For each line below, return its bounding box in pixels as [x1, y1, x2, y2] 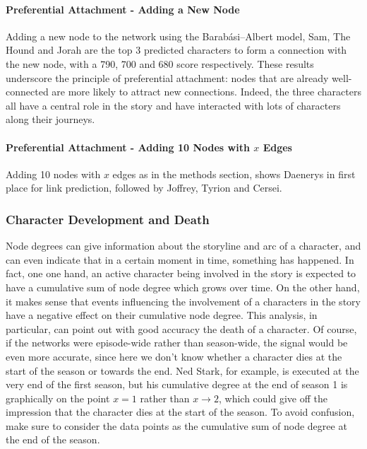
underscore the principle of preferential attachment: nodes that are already [6, 70, 329, 85]
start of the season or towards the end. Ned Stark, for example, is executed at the [6, 363, 359, 378]
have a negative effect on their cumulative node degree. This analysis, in [6, 308, 318, 322]
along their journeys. [6, 112, 95, 127]
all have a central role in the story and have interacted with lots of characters [6, 98, 341, 112]
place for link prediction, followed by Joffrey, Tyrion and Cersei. [6, 180, 282, 195]
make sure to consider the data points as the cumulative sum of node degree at [6, 418, 347, 433]
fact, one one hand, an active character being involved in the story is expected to [6, 266, 356, 281]
